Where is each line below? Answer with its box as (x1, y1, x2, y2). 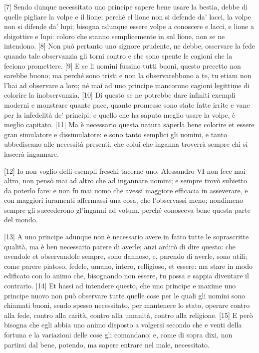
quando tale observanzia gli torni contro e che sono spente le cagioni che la (4, 50, 233, 61)
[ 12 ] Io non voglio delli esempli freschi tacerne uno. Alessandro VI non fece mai (4, 165, 246, 176)
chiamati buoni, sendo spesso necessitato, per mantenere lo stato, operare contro (4, 300, 250, 310)
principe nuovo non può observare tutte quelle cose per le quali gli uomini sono (4, 290, 246, 300)
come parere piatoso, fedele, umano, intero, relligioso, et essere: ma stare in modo (4, 260, 253, 271)
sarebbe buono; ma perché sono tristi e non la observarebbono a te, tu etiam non (4, 70, 252, 81)
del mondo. (4, 214, 38, 225)
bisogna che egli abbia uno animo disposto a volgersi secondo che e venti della (4, 319, 242, 330)
